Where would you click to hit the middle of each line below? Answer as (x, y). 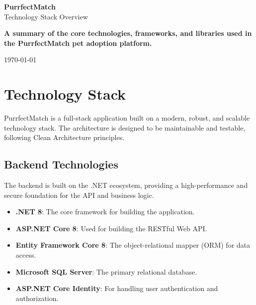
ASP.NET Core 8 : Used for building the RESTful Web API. (111, 228)
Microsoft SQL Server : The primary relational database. (106, 271)
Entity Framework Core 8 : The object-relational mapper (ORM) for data (133, 245)
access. (26, 255)
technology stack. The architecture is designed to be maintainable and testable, (125, 127)
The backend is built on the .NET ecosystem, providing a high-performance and (126, 185)
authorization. (37, 298)
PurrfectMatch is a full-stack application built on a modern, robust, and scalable (127, 118)
